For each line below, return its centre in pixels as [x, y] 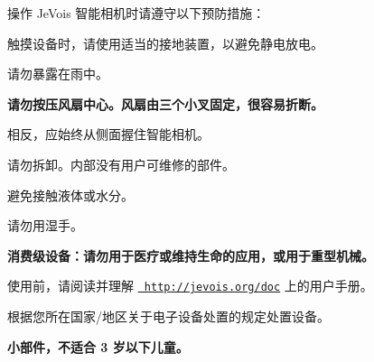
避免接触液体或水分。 [70, 195]
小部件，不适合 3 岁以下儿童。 [98, 346]
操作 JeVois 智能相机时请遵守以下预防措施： [136, 13]
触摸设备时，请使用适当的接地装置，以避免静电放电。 [165, 43]
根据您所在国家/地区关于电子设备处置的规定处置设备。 [168, 316]
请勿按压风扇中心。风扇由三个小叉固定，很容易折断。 [165, 103]
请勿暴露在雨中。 [58, 74]
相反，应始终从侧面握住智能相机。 [108, 134]
